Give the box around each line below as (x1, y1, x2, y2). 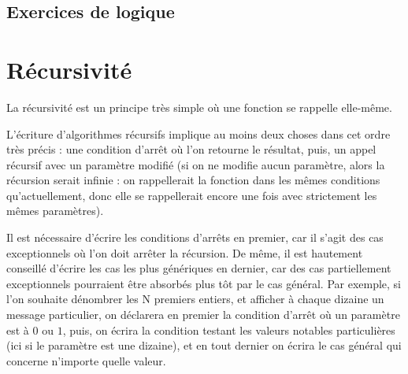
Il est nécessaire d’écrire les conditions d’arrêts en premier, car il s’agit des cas (6, 229, 384, 246)
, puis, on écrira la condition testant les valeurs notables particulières (62, 321, 395, 338)
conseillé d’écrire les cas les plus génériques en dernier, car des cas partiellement (6, 260, 391, 276)
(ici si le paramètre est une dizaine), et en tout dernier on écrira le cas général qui (6, 337, 402, 354)
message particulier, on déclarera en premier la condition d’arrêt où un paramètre (6, 306, 400, 323)
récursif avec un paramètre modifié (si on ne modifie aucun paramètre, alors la (6, 156, 385, 172)
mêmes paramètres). (6, 202, 104, 219)
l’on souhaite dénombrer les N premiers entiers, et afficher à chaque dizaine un (6, 291, 384, 307)
